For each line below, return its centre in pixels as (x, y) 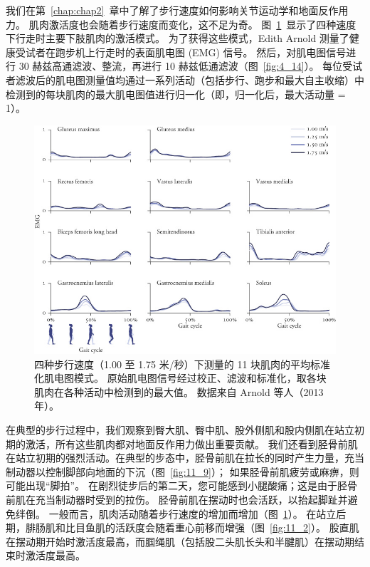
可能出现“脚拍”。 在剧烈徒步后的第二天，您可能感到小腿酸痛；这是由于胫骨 (181, 485)
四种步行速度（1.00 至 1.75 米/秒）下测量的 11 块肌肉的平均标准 (183, 364)
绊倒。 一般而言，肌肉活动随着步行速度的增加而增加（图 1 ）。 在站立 (176, 513)
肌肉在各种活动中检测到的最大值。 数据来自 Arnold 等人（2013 (179, 391)
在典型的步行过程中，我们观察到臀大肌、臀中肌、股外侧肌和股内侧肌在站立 (180, 429)
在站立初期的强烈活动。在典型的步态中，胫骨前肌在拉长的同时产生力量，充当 (185, 458)
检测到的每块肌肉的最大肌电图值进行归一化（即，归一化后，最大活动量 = (176, 94)
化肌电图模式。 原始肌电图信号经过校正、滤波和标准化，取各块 (180, 378)
